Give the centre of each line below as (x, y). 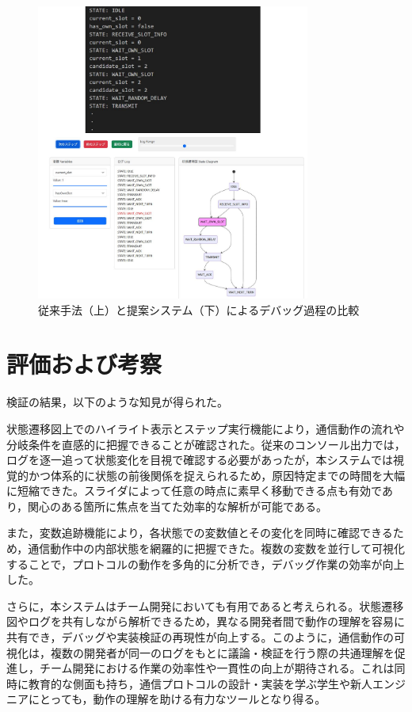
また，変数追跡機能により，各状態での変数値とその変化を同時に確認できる (200, 533)
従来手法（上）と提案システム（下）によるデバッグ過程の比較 (199, 309)
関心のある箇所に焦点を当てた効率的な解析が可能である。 (177, 506)
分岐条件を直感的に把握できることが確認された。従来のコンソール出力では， (206, 444)
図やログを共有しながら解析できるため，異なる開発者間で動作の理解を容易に (206, 621)
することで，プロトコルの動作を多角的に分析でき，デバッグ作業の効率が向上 (206, 564)
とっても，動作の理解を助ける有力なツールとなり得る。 (183, 699)
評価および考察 (84, 364)
